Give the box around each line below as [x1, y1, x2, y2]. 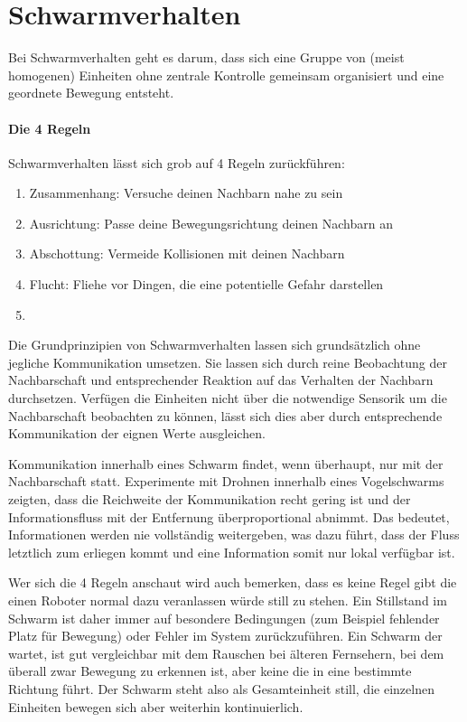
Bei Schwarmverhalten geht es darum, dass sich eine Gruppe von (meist [8, 48, 405, 67]
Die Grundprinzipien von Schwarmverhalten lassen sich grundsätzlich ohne [8, 335, 421, 354]
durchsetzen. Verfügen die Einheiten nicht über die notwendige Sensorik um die [8, 389, 447, 408]
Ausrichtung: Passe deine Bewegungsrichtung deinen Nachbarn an [29, 213, 393, 232]
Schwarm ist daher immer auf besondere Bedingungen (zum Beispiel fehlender [8, 608, 440, 627]
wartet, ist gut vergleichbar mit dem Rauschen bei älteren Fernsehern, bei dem [8, 643, 444, 662]
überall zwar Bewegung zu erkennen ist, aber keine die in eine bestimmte [8, 661, 412, 680]
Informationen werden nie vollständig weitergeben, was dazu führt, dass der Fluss [8, 525, 460, 544]
